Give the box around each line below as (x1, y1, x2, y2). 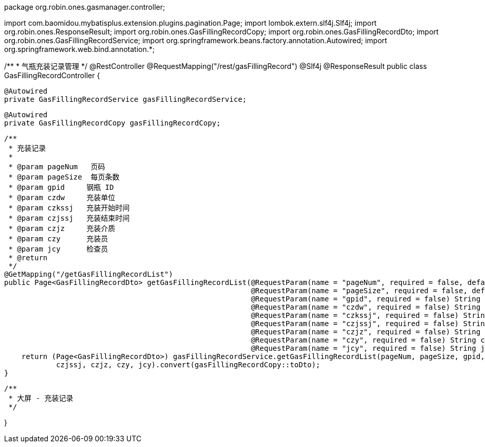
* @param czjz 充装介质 (8, 224, 116, 233)
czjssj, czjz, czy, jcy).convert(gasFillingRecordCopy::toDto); (56, 361, 321, 369)
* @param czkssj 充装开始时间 (8, 204, 130, 212)
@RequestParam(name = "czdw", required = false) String (251, 303, 481, 311)
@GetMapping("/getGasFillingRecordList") (4, 270, 173, 278)
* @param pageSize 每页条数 (8, 173, 120, 181)
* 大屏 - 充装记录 (8, 394, 73, 402)
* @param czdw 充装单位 (8, 193, 116, 202)
